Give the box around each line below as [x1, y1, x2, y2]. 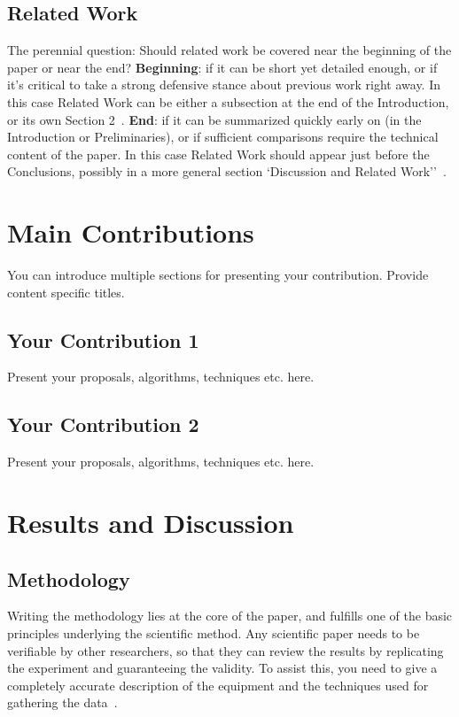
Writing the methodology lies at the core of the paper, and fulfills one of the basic [7, 606, 453, 625]
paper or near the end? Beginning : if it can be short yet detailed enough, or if [7, 58, 438, 76]
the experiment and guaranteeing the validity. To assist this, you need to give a [7, 659, 438, 677]
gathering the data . [7, 693, 118, 712]
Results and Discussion [7, 505, 294, 541]
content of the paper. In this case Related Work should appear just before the [7, 144, 430, 163]
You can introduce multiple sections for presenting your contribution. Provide [7, 266, 429, 284]
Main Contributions [7, 214, 254, 251]
